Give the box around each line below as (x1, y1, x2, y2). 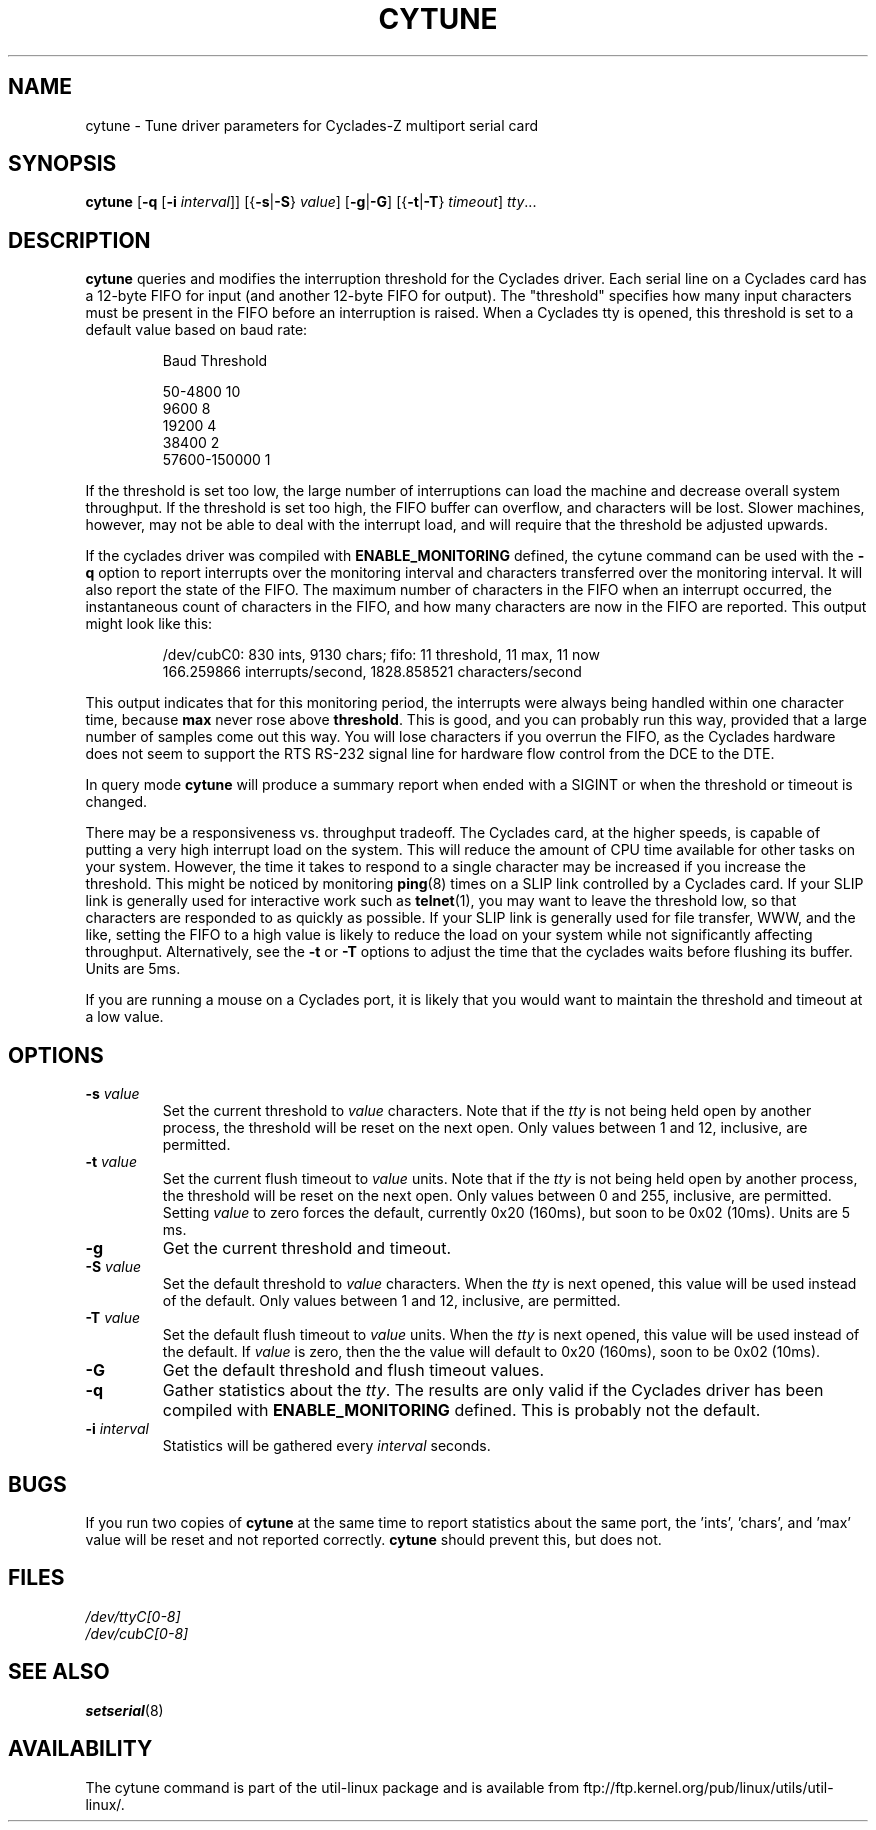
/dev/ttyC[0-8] (85, 1607, 181, 1625)
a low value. (85, 1008, 164, 1026)
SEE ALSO (8, 1659, 110, 1685)
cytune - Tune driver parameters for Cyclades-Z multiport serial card (85, 116, 539, 134)
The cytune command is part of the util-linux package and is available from (85, 1778, 580, 1796)
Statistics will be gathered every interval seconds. (162, 1437, 491, 1455)
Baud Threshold (162, 352, 268, 370)
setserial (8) (85, 1701, 164, 1719)
